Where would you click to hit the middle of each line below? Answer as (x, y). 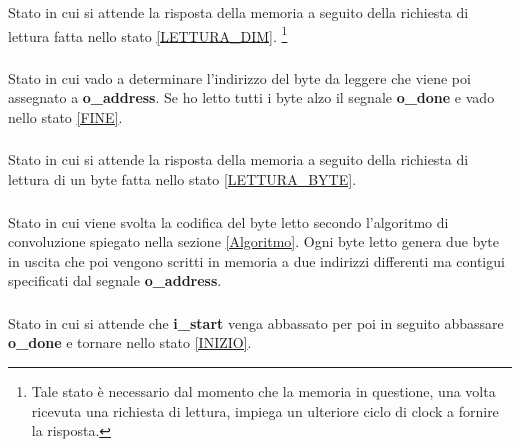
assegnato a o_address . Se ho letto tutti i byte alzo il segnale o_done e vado (251, 97)
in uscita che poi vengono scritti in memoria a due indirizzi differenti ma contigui (256, 260)
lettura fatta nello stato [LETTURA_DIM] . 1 (148, 34)
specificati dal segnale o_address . (115, 280)
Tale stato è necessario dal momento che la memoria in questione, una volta (263, 390)
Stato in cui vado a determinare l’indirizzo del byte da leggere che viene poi (239, 77)
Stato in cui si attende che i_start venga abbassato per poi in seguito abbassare (256, 322)
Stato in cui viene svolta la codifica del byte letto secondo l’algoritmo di (228, 221)
